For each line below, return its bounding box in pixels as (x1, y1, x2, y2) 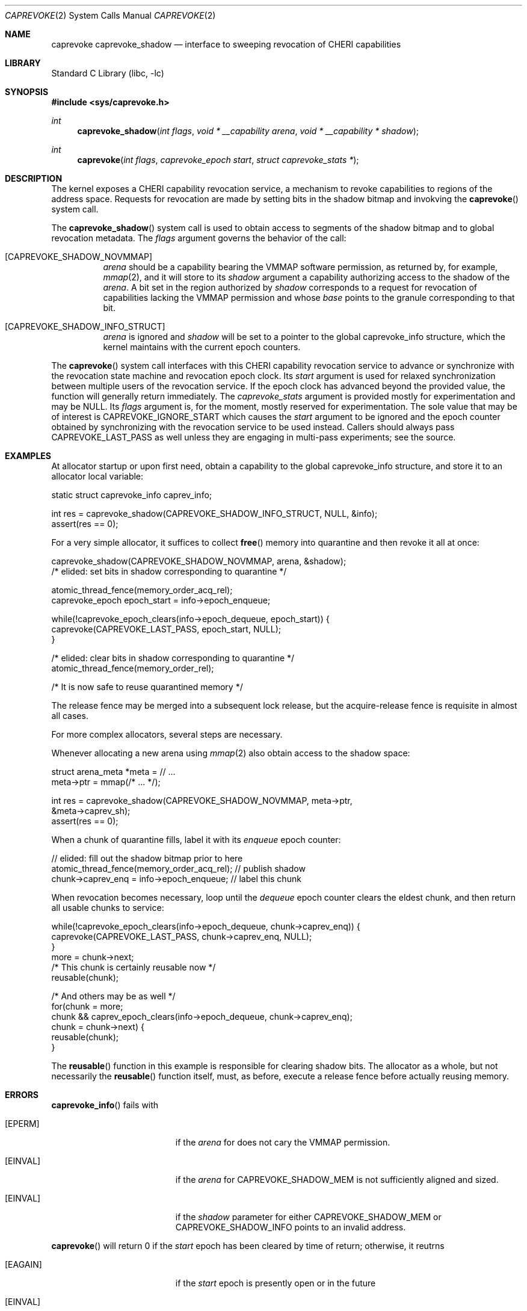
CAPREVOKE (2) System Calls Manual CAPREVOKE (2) (5, 10, 216, 20)
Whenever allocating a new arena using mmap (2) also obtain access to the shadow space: (51, 748, 410, 758)
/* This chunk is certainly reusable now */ (51, 962, 216, 972)
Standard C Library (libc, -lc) (51, 68, 164, 78)
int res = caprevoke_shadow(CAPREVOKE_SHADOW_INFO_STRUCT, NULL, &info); (51, 508, 378, 519)
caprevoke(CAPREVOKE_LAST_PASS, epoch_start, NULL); (51, 624, 282, 634)
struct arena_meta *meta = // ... (51, 767, 176, 777)
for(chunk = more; (51, 1001, 123, 1011)
